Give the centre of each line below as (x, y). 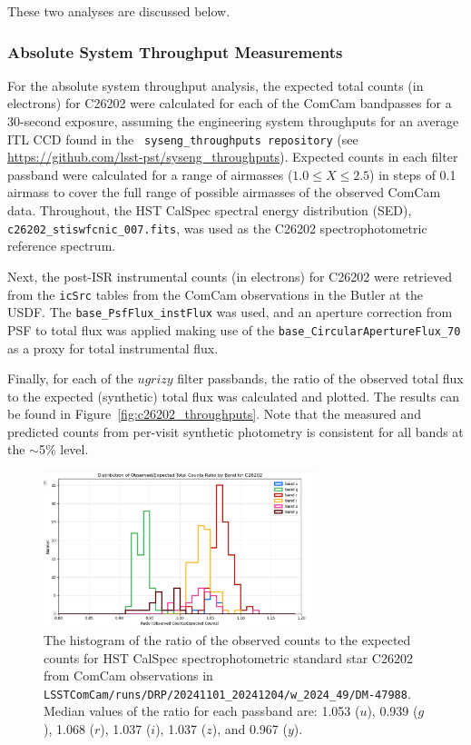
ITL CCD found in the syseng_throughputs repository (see (183, 139)
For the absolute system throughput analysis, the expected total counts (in (216, 85)
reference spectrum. (62, 246)
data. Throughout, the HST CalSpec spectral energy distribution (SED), (210, 210)
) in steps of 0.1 (413, 174)
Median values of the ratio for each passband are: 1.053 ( (202, 711)
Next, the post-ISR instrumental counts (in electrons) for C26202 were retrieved (230, 276)
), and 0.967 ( (250, 729)
